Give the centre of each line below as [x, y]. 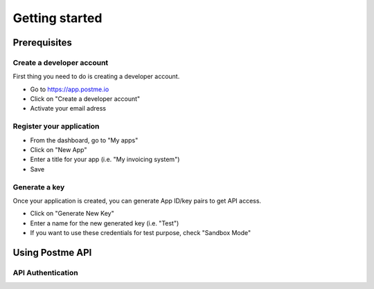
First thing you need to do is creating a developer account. [96, 77]
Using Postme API [52, 252]
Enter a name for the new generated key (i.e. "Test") [105, 223]
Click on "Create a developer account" [85, 99]
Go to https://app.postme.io [70, 89]
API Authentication [46, 272]
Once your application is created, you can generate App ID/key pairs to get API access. [137, 201]
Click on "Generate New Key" [72, 214]
